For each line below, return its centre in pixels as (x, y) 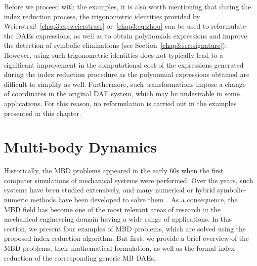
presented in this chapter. (43, 113)
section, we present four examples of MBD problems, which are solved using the (125, 228)
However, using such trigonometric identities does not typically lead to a (114, 55)
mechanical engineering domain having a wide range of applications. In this (118, 219)
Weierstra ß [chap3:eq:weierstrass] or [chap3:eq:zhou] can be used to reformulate (125, 26)
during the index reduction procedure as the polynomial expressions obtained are (127, 74)
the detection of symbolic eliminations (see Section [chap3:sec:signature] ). (116, 45)
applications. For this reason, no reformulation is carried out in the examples (120, 103)
